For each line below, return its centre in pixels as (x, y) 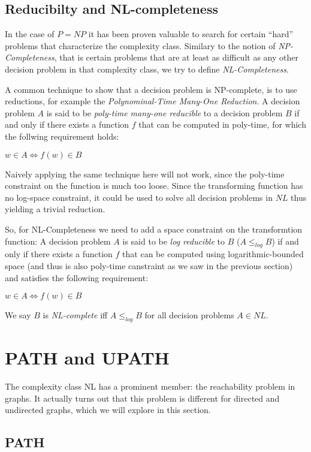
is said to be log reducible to (173, 241)
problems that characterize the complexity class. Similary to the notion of (140, 45)
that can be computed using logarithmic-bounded (213, 254)
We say (18, 315)
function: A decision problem (58, 241)
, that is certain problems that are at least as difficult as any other (176, 57)
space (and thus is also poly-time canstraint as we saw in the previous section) (149, 265)
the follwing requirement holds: (62, 136)
